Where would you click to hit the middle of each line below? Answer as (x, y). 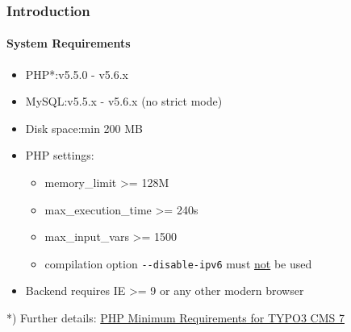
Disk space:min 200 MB (84, 128)
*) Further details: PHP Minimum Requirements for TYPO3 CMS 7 (175, 318)
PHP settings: (60, 155)
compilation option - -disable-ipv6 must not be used (178, 263)
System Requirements (69, 43)
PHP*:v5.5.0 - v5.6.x (77, 74)
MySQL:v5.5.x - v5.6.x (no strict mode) (124, 101)
